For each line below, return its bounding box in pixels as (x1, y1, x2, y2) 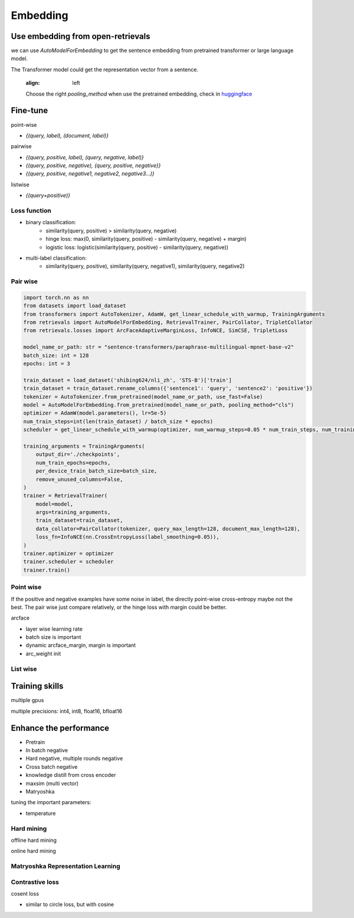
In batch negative (25, 747, 68, 754)
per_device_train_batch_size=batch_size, (35, 468, 158, 474)
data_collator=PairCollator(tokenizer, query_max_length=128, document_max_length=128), (35, 525, 300, 532)
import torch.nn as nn (23, 294, 89, 301)
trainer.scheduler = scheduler (23, 558, 114, 565)
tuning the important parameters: (11, 799, 91, 806)
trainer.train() (23, 566, 71, 573)
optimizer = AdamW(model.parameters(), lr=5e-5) (23, 410, 167, 417)
